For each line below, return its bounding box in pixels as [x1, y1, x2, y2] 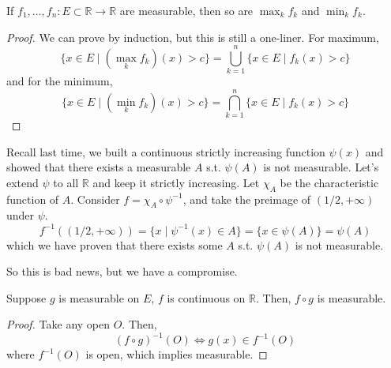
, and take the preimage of [182, 190, 311, 207]
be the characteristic [280, 174, 379, 190]
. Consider [70, 190, 120, 207]
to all [53, 174, 79, 190]
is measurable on [58, 289, 140, 306]
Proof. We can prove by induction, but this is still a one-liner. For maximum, [6, 28, 379, 45]
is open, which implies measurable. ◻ [85, 346, 268, 362]
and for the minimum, [6, 73, 113, 89]
